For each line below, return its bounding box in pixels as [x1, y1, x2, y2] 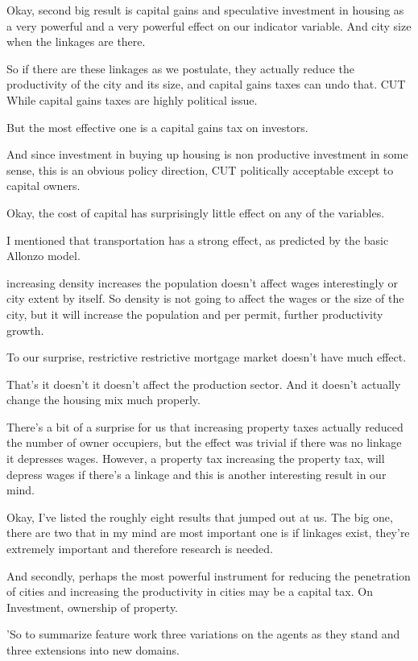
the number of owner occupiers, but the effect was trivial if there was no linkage [6, 434, 402, 451]
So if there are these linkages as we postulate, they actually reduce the [6, 60, 355, 76]
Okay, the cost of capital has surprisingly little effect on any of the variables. [6, 204, 385, 221]
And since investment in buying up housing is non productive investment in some [6, 146, 408, 163]
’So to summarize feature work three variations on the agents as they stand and [6, 626, 400, 642]
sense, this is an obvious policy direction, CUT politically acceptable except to [6, 161, 394, 178]
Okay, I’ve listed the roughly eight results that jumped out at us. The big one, [6, 508, 393, 525]
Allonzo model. [6, 247, 81, 264]
